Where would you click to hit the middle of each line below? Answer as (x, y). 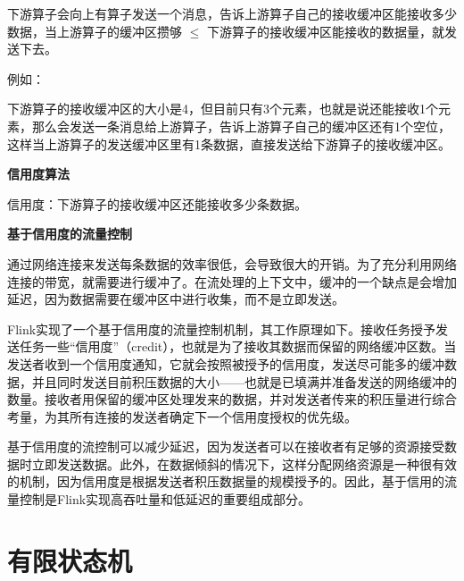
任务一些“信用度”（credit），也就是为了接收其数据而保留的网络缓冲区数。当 (238, 346)
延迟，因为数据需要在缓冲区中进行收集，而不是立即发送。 (176, 299)
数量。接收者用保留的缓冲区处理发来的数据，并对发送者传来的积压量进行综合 (232, 399)
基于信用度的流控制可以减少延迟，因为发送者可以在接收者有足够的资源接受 (226, 446)
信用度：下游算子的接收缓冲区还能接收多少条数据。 (157, 203)
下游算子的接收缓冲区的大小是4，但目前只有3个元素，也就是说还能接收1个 (223, 109)
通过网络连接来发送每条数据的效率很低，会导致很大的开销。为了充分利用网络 (232, 263)
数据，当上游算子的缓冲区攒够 (95, 31)
